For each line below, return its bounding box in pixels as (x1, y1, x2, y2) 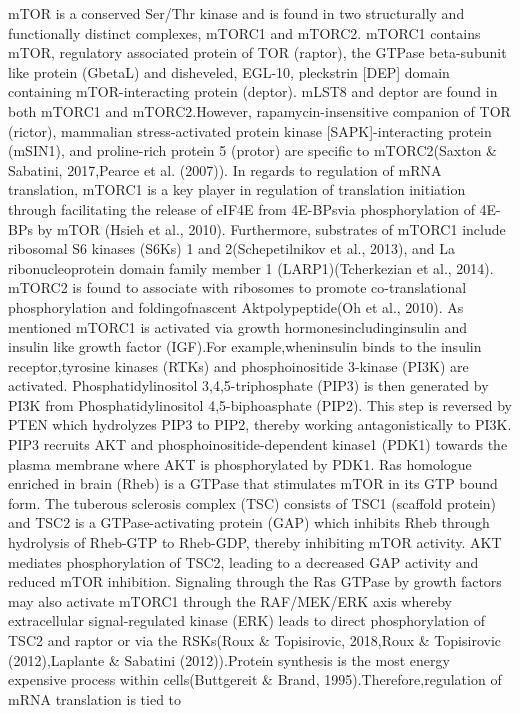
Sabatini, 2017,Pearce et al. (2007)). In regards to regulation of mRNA (8, 159, 442, 180)
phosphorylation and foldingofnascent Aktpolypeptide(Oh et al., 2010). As (8, 296, 464, 317)
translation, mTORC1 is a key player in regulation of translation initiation (8, 179, 466, 200)
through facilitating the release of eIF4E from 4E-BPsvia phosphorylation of (8, 198, 475, 219)
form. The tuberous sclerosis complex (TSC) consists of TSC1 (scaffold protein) (8, 492, 497, 513)
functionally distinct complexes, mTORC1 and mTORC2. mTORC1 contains (8, 22, 481, 43)
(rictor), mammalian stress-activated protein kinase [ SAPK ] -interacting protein (8, 120, 492, 141)
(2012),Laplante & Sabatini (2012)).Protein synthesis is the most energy (8, 649, 450, 670)
